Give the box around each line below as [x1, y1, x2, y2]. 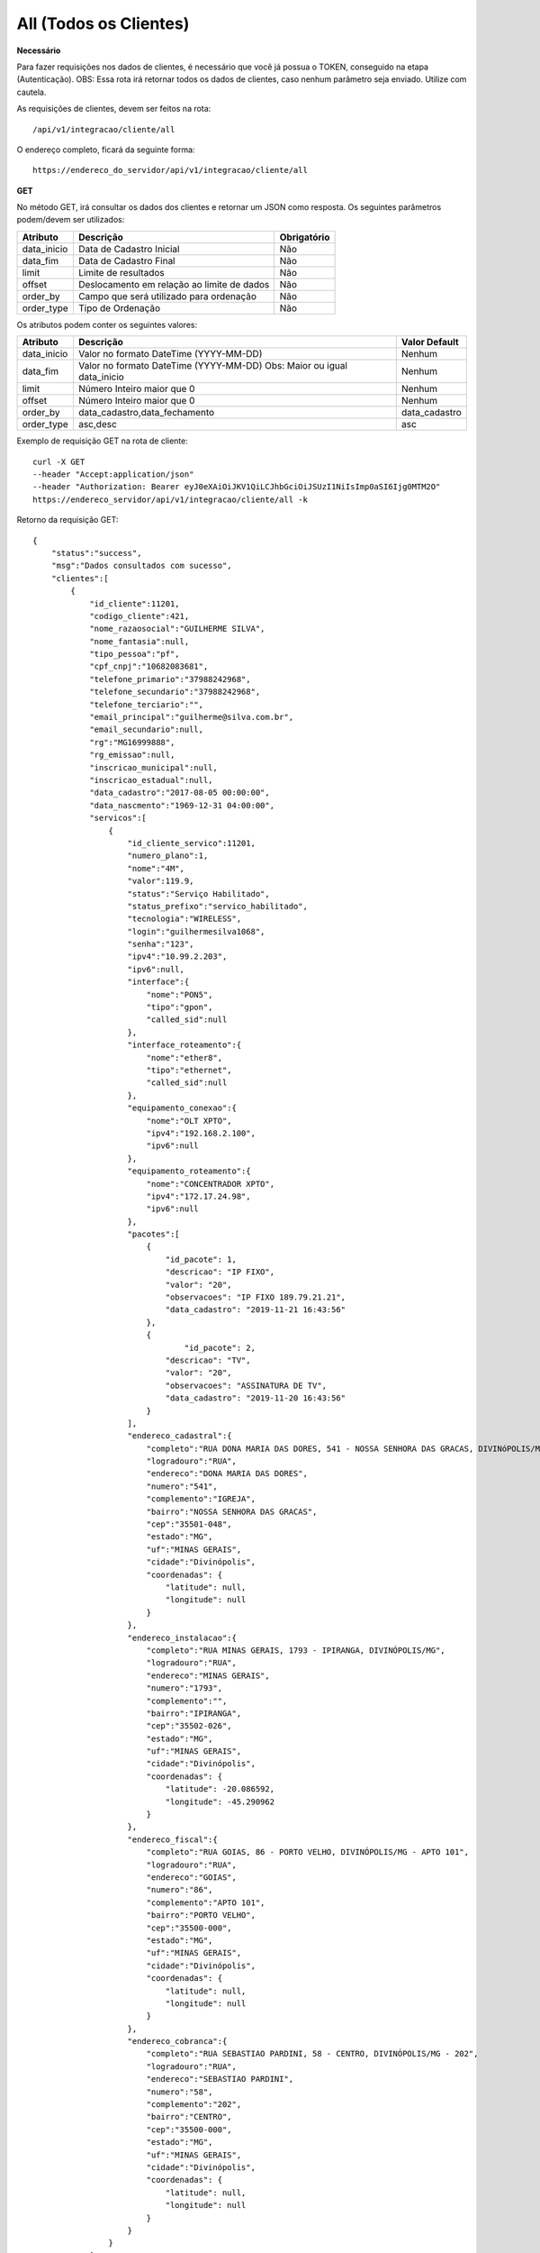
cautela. [16, 87, 47, 97]
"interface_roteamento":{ [127, 1040, 242, 1050]
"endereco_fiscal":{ [127, 1834, 218, 1845]
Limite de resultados [77, 266, 166, 278]
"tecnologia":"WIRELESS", [127, 914, 242, 924]
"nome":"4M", [127, 863, 184, 873]
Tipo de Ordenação [77, 302, 161, 315]
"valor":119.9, [127, 876, 194, 887]
